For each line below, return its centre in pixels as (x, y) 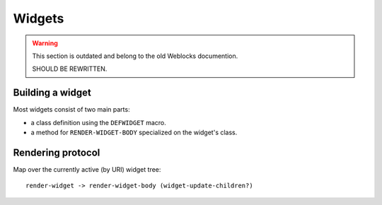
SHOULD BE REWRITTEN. (70, 69)
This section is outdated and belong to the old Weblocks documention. (135, 56)
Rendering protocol (57, 152)
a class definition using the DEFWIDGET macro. (98, 122)
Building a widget (52, 93)
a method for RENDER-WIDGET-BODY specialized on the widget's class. (134, 133)
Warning (45, 43)
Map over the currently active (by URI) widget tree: (87, 169)
